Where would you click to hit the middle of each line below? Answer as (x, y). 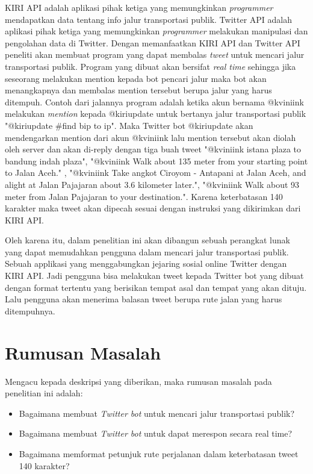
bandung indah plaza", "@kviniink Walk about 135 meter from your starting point (156, 161)
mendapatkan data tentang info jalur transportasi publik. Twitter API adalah (148, 19)
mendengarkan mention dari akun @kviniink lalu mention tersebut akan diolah (150, 137)
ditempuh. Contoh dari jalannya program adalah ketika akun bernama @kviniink (154, 101)
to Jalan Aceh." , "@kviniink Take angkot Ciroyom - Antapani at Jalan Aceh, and (156, 173)
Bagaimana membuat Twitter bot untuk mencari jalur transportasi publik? (157, 413)
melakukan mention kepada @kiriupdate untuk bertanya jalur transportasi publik (156, 114)
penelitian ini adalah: (44, 393)
